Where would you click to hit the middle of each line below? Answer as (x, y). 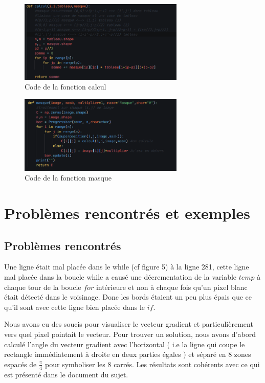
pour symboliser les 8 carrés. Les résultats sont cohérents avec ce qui (152, 364)
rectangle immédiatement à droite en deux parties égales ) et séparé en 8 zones (128, 354)
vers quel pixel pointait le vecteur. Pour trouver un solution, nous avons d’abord (130, 334)
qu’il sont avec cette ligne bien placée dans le (75, 307)
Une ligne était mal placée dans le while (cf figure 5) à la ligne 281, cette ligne (127, 267)
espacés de (20, 364)
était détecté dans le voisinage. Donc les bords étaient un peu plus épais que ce (128, 297)
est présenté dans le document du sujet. (66, 374)
